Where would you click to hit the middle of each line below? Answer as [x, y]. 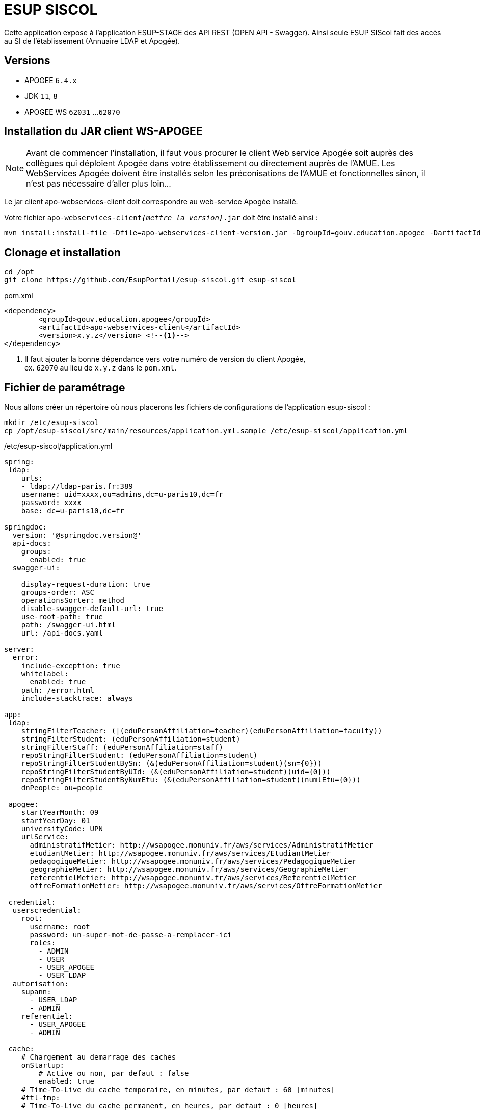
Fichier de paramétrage [65, 387]
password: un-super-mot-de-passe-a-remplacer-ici [131, 935]
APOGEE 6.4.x [51, 80]
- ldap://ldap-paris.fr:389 [77, 486]
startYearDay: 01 [56, 821]
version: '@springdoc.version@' [77, 535]
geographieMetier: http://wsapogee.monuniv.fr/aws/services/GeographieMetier [189, 870]
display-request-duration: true [86, 584]
